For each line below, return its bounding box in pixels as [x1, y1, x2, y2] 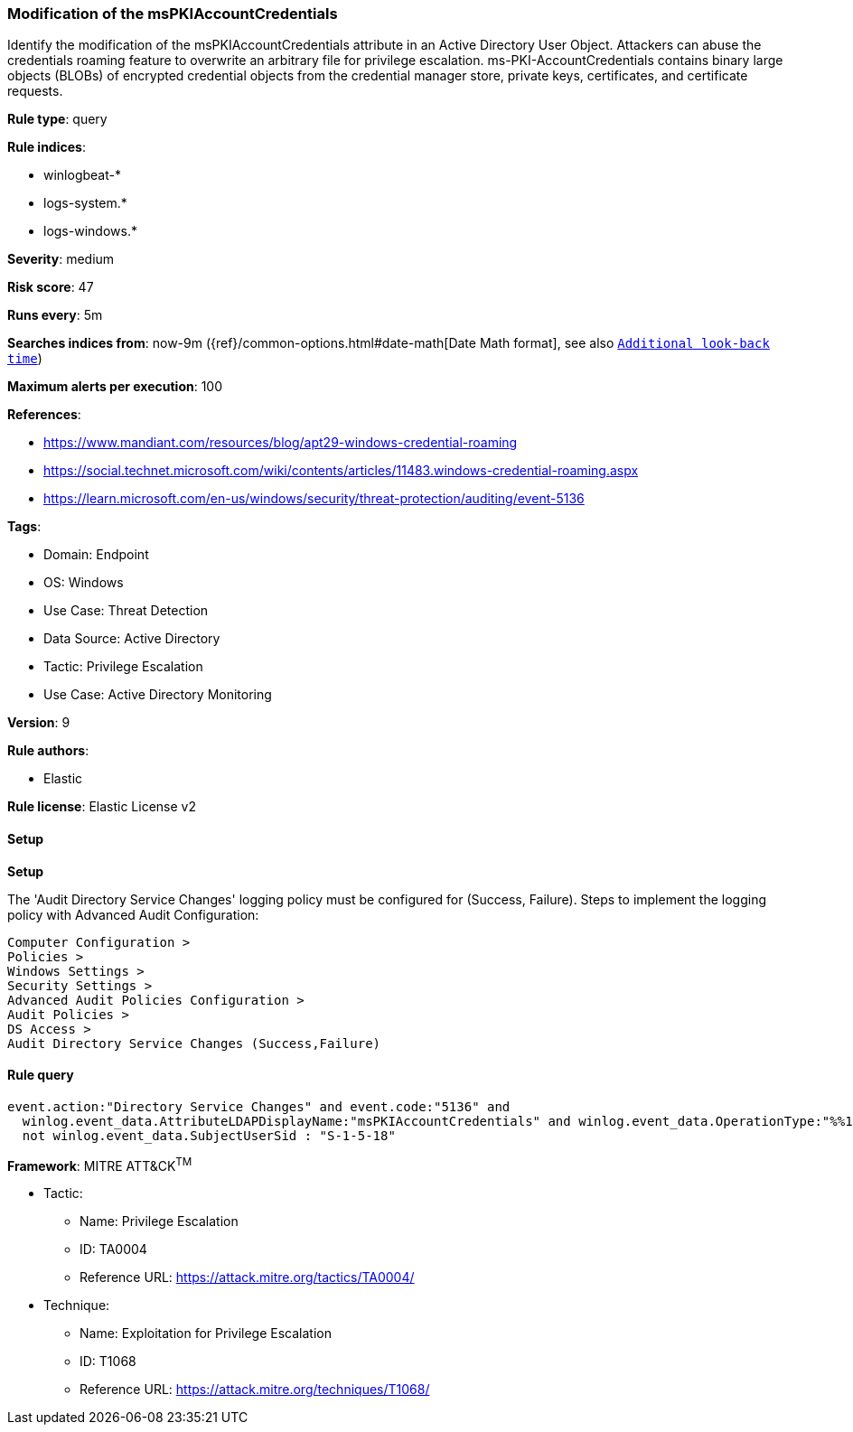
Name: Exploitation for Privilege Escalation [80, 1325, 332, 1342]
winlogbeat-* [43, 167, 121, 183]
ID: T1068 [80, 1353, 136, 1370]
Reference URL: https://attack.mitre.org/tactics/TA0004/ [80, 1269, 415, 1286]
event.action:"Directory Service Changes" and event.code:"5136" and [7, 1099, 511, 1114]
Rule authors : [7, 743, 89, 759]
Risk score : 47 [7, 279, 94, 295]
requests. [7, 83, 63, 99]
